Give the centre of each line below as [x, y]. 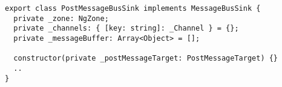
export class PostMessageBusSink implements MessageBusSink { [133, 8]
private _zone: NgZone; [61, 18]
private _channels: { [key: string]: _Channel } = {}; [126, 28]
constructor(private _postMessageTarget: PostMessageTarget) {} [146, 58]
